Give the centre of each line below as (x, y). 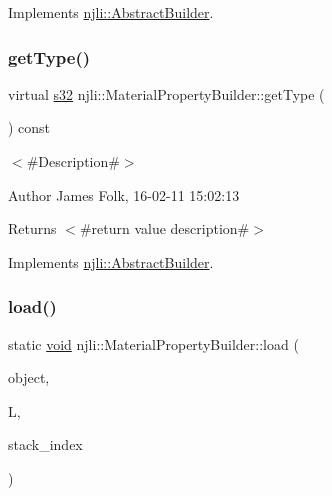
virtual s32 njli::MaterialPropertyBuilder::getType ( (166, 93)
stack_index (45, 444)
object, (29, 377)
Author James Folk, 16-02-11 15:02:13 (124, 194)
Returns (32, 228)
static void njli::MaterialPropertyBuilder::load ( (153, 343)
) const (29, 127)
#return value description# (164, 228)
